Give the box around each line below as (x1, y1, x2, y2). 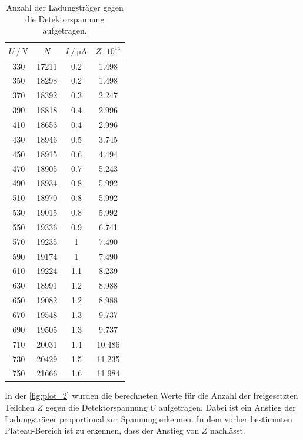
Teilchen (5, 401, 35, 413)
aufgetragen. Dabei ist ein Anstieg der (158, 401, 296, 413)
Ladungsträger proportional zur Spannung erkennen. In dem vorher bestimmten (5, 412, 292, 425)
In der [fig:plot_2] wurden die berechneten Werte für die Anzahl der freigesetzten (5, 389, 298, 402)
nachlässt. (210, 424, 245, 436)
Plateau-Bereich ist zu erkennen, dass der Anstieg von (5, 424, 199, 436)
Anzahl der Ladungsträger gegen (6, 1, 124, 13)
